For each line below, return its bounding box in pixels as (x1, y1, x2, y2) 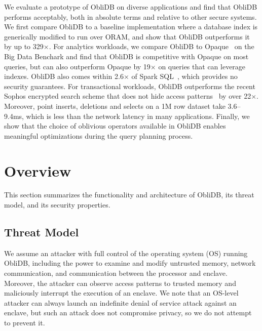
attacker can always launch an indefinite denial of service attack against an (4, 297, 237, 308)
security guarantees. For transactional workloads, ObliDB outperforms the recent (4, 80, 255, 91)
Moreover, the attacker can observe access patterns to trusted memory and (4, 277, 236, 288)
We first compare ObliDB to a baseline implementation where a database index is (4, 21, 258, 32)
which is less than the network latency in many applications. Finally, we (26, 110, 250, 121)
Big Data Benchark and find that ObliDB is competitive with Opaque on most (4, 51, 249, 61)
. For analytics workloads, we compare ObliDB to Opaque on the (49, 41, 254, 52)
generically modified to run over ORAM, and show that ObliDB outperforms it (4, 31, 250, 42)
